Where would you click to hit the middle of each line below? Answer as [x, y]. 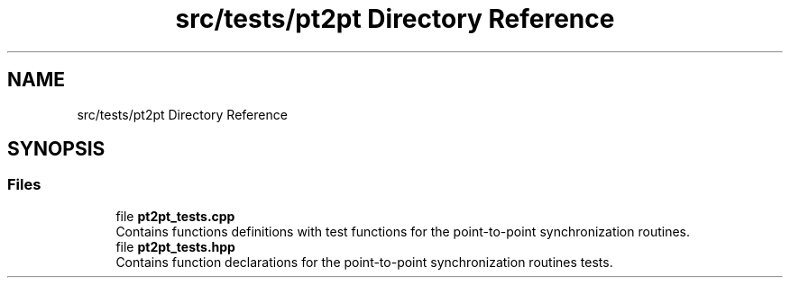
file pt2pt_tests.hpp [175, 246]
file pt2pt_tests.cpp [175, 216]
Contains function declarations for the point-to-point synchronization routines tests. [364, 262]
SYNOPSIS [56, 149]
